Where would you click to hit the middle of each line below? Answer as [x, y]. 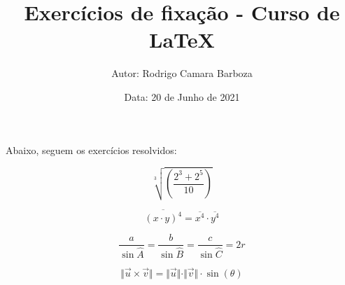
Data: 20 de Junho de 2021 [182, 96]
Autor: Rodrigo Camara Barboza [182, 73]
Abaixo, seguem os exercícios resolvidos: [91, 150]
